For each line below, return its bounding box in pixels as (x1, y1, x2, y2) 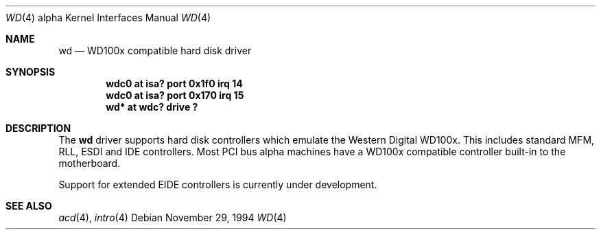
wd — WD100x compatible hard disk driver (58, 45, 252, 56)
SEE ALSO (5, 200, 52, 212)
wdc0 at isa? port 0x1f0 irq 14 (106, 78, 243, 89)
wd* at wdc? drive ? (106, 101, 198, 113)
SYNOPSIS (5, 66, 56, 78)
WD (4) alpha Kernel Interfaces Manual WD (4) (5, 12, 211, 23)
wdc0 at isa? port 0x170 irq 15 (106, 89, 244, 101)
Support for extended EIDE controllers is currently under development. (58, 179, 377, 190)
